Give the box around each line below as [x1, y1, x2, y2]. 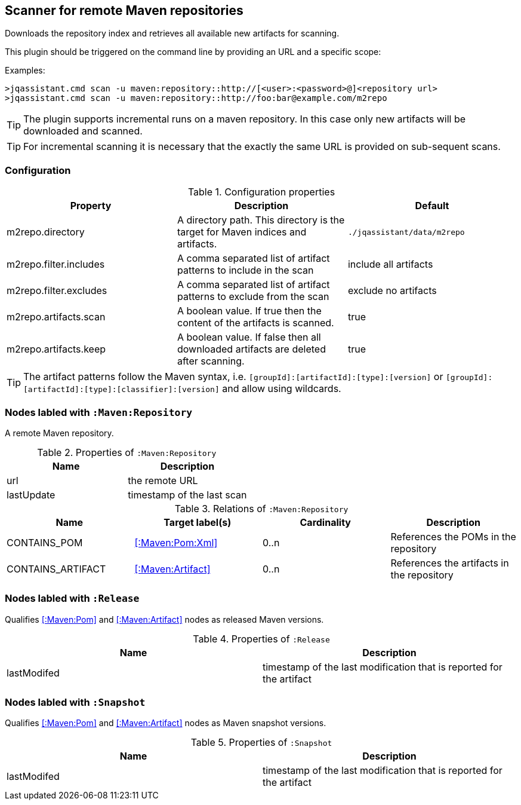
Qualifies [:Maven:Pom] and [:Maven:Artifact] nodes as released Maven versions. [5, 614, 324, 625]
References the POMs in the [390, 530, 516, 543]
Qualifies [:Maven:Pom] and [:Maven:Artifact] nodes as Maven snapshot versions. [5, 718, 326, 729]
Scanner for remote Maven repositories [5, 3, 243, 18]
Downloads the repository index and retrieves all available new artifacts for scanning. [5, 28, 340, 39]
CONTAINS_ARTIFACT [7, 562, 106, 575]
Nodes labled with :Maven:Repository [5, 406, 193, 418]
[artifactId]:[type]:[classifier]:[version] [23, 385, 220, 394]
